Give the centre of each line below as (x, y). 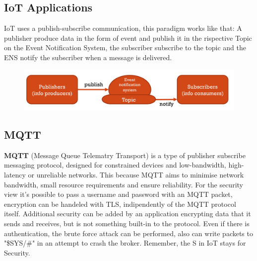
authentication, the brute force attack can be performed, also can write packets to (128, 233)
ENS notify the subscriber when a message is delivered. (88, 57)
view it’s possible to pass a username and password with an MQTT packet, (118, 194)
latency (15, 174)
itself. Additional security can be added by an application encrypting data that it (128, 214)
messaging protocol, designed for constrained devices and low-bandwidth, (115, 165)
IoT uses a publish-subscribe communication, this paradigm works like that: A (123, 28)
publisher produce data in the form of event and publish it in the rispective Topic (128, 38)
